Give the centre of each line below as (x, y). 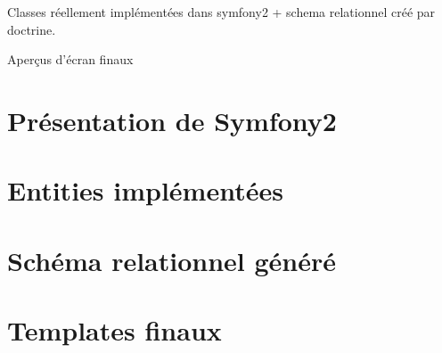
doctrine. (32, 29)
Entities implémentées (145, 190)
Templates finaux (115, 330)
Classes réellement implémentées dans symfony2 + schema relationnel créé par (221, 12)
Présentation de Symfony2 (172, 120)
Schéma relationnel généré (172, 260)
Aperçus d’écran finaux (70, 59)
